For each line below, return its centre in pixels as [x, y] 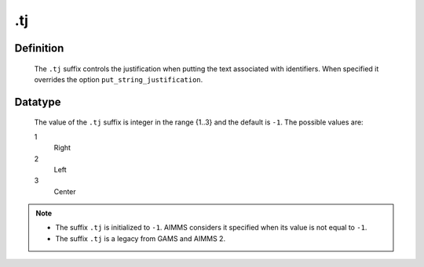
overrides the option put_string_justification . [119, 79]
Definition [39, 48]
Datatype [38, 102]
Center [65, 191]
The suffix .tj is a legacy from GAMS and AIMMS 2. [141, 238]
